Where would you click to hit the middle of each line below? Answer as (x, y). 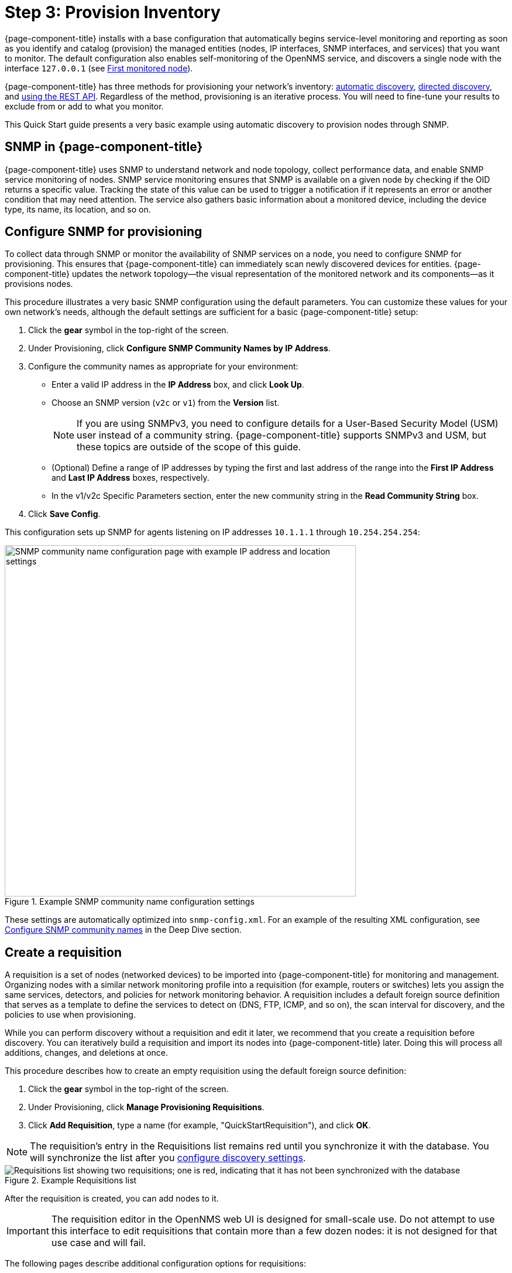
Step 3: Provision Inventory (113, 12)
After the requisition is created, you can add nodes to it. (112, 1199)
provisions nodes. (39, 284)
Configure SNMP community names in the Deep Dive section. (123, 930)
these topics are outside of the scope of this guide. (189, 447)
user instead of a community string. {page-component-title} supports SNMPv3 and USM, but (281, 435)
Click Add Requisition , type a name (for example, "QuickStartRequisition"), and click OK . (200, 1125)
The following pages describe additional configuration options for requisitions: (155, 1264)
